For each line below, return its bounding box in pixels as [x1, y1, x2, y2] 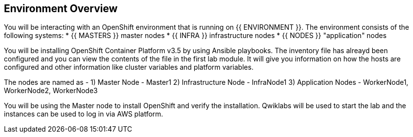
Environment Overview [4, 2, 118, 15]
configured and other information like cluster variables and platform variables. [4, 63, 254, 72]
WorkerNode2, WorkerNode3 [4, 86, 98, 95]
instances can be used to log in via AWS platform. [4, 110, 163, 118]
